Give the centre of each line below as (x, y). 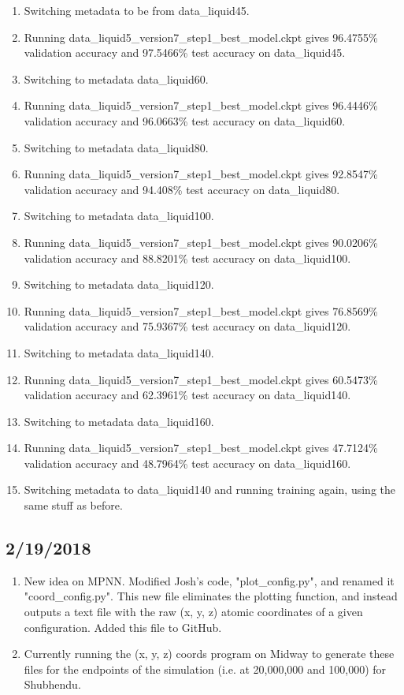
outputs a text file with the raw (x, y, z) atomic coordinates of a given (193, 612)
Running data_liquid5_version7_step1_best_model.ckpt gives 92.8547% (201, 174)
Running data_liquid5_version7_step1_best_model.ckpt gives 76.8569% (201, 310)
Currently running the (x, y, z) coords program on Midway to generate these (209, 654)
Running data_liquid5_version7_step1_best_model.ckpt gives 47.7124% (201, 448)
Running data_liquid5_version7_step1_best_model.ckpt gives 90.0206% (201, 242)
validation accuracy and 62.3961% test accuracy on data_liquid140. (187, 395)
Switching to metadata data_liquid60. (116, 78)
